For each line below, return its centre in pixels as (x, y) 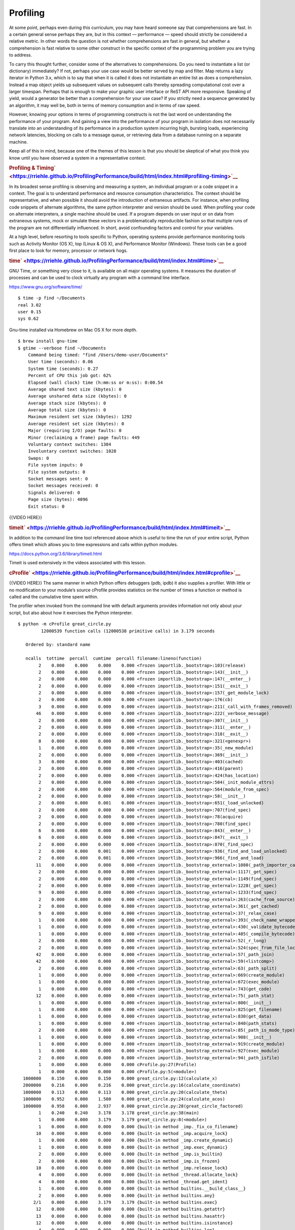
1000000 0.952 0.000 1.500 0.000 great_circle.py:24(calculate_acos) (124, 1099)
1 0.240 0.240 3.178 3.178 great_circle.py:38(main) (119, 1113)
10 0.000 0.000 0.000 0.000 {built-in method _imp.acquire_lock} (132, 1134)
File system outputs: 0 (57, 472)
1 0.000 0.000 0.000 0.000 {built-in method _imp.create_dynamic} (136, 1140)
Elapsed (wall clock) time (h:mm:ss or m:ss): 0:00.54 (95, 382)
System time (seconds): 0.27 (63, 369)
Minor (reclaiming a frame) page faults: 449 (84, 437)
